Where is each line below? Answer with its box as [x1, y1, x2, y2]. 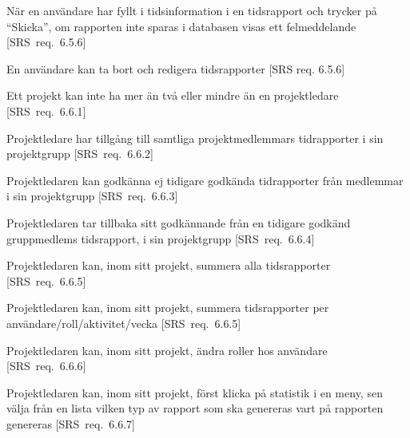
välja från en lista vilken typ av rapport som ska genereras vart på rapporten [6, 400, 384, 416]
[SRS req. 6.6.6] [6, 357, 86, 374]
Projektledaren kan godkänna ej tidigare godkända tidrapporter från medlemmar [6, 172, 404, 188]
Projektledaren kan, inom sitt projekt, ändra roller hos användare [6, 341, 328, 358]
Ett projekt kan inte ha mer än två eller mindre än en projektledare [6, 87, 339, 104]
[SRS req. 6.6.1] [6, 102, 86, 119]
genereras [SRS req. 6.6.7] [6, 415, 136, 432]
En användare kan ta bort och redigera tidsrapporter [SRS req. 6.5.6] [6, 60, 345, 77]
